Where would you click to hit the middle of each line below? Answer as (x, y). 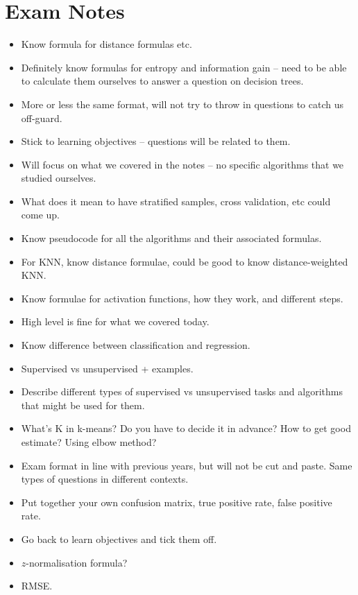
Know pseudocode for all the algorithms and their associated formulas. (171, 238)
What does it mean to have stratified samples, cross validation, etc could (176, 201)
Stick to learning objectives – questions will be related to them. (156, 141)
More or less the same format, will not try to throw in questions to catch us (182, 104)
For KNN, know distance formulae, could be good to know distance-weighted (185, 261)
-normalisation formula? (77, 562)
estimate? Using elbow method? (89, 442)
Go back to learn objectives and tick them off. (119, 538)
